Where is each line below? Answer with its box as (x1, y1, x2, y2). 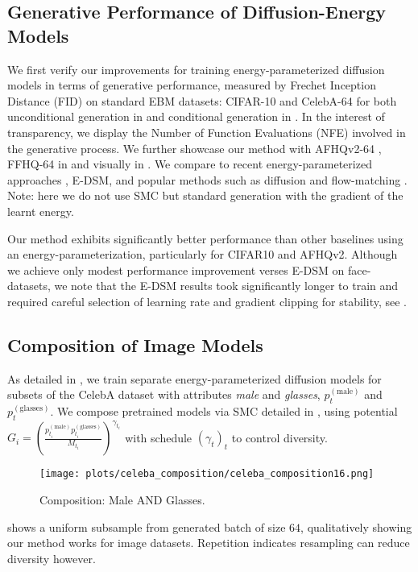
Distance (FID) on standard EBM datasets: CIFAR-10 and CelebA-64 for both (7, 92, 397, 109)
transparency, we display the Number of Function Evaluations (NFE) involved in (7, 123, 406, 140)
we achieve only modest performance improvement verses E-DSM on (7, 261, 345, 278)
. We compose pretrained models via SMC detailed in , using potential (50, 403, 398, 420)
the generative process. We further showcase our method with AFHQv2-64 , (7, 139, 382, 156)
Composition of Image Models (7, 332, 263, 357)
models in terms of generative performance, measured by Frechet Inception (7, 77, 376, 93)
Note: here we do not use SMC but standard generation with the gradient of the (7, 187, 404, 204)
